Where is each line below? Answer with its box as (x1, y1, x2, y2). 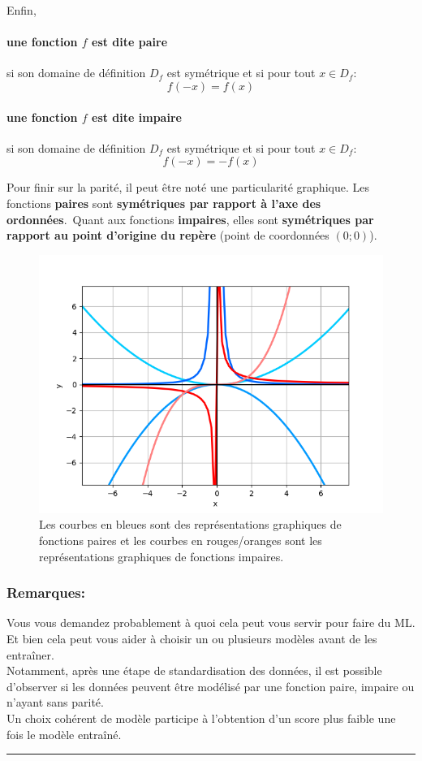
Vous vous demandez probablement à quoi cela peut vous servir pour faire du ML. (6, 614, 416, 631)
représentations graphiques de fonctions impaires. (39, 547, 284, 564)
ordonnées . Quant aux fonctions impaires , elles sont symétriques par (6, 210, 374, 227)
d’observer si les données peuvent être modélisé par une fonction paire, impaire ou (6, 677, 415, 694)
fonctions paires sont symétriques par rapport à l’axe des (6, 194, 321, 211)
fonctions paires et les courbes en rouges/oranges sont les (39, 531, 322, 548)
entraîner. (6, 646, 54, 663)
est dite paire (92, 33, 168, 50)
